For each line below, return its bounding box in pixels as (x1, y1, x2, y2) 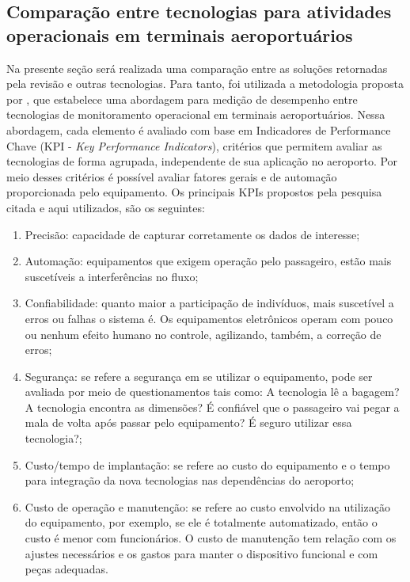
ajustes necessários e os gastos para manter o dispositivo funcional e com (25, 545, 378, 561)
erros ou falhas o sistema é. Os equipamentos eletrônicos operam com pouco (25, 310, 393, 326)
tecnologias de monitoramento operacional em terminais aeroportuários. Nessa (6, 106, 385, 123)
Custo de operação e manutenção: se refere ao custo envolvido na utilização (25, 498, 390, 515)
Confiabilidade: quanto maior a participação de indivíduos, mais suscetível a (25, 295, 394, 311)
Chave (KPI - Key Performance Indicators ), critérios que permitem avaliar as (6, 137, 382, 154)
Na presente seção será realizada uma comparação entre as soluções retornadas (6, 59, 388, 76)
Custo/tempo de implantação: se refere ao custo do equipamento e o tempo (25, 456, 390, 473)
